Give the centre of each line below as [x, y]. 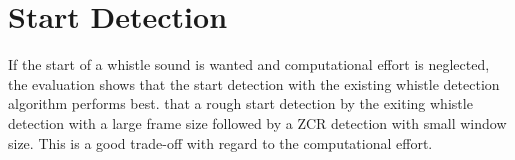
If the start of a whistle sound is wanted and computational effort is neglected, [249, 64]
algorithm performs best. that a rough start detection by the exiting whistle [240, 103]
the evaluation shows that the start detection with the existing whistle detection [254, 83]
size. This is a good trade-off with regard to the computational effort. [220, 142]
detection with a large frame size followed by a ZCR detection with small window [257, 122]
